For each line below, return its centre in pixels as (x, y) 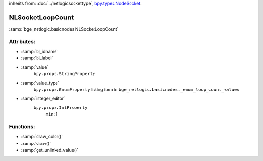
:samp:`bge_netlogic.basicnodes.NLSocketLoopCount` (64, 29)
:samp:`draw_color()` (42, 137)
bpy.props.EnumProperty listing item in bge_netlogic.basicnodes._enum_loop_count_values (136, 89)
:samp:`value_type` (40, 83)
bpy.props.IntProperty (60, 107)
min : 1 (52, 114)
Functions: (22, 126)
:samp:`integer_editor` (43, 98)
